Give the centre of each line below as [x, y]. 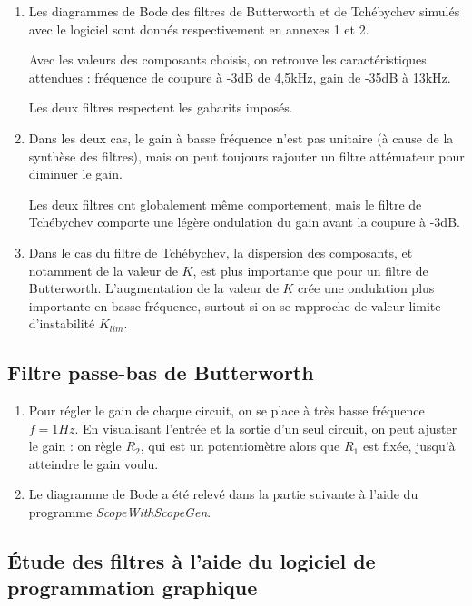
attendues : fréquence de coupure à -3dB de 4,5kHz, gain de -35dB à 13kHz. [240, 77]
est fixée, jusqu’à [409, 446]
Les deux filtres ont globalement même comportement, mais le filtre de [225, 204]
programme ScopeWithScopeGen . [120, 512]
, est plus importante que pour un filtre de [310, 270]
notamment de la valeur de [103, 270]
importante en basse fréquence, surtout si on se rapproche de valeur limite [235, 305]
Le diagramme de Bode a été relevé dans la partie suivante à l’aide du [223, 494]
